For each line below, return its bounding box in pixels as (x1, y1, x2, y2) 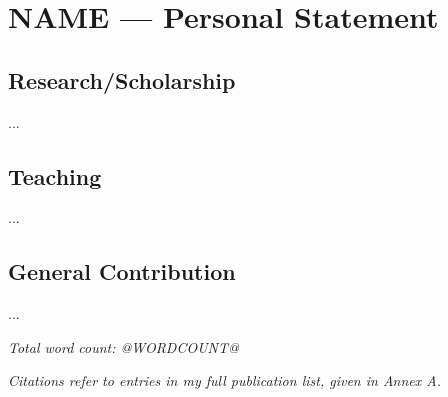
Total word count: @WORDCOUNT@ (8, 336, 239, 357)
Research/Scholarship (8, 64, 236, 95)
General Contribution (8, 256, 236, 287)
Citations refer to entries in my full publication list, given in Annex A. (8, 370, 441, 391)
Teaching (8, 160, 102, 191)
